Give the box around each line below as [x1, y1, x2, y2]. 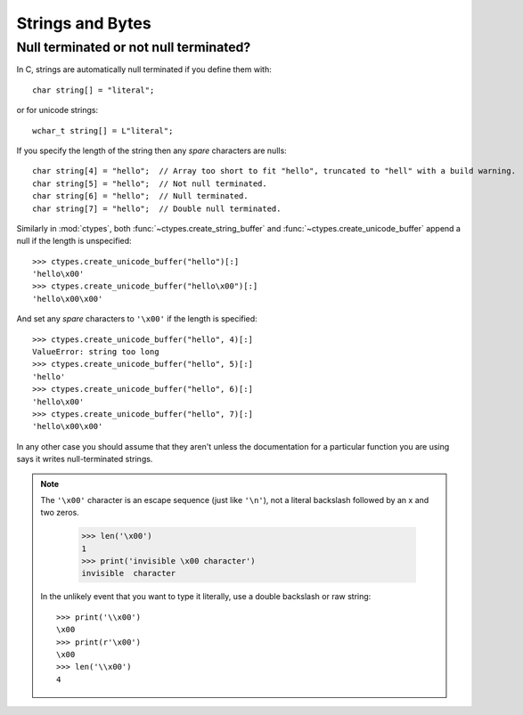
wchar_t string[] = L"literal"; [32, 126, 174, 135]
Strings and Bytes [16, 13, 151, 33]
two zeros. [40, 508, 79, 518]
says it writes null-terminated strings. [16, 454, 153, 465]
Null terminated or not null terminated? [16, 39, 251, 55]
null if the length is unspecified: [16, 236, 133, 247]
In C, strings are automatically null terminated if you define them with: [16, 64, 272, 75]
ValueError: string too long [32, 347, 159, 357]
